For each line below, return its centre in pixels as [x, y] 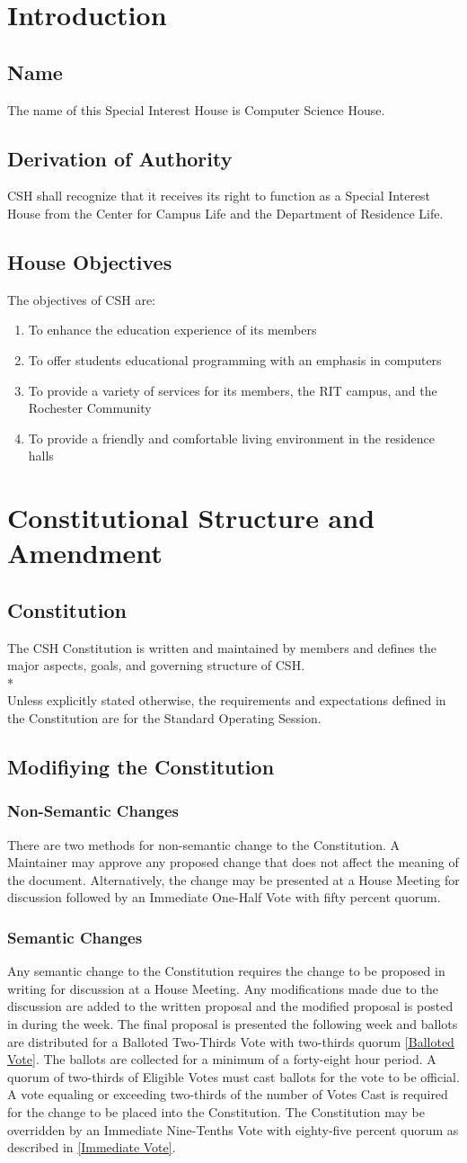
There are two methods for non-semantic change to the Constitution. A [204, 844]
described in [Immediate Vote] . [92, 1147]
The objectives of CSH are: [81, 299]
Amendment [85, 553]
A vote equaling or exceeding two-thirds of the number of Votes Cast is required [228, 1094]
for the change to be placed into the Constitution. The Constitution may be [216, 1112]
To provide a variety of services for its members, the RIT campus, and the [233, 390]
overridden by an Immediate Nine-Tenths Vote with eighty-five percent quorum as [233, 1129]
